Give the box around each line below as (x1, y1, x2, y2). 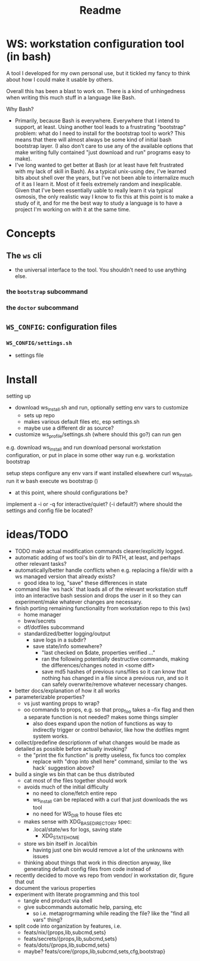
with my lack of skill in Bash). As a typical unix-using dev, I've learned (14, 168, 186, 175)
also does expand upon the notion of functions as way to (32, 720, 173, 727)
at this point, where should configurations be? (14, 489, 128, 496)
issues (32, 852, 49, 860)
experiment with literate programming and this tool (14, 891, 140, 898)
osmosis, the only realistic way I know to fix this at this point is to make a (14, 193, 194, 200)
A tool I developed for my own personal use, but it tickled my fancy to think (6, 69, 190, 76)
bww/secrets (23, 617, 56, 624)
